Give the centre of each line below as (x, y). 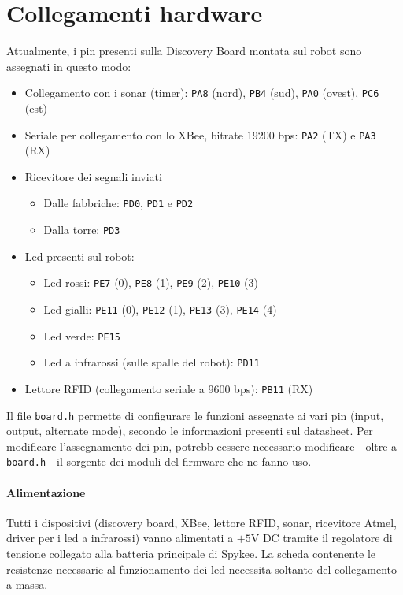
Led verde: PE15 (82, 335)
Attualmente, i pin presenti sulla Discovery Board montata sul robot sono (184, 51)
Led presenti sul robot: (79, 256)
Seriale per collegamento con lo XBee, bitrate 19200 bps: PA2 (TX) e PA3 (200, 134)
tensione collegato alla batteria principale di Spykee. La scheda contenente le (191, 554)
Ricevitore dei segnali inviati (93, 176)
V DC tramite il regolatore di (322, 538)
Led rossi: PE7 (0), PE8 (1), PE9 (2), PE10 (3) (151, 283)
